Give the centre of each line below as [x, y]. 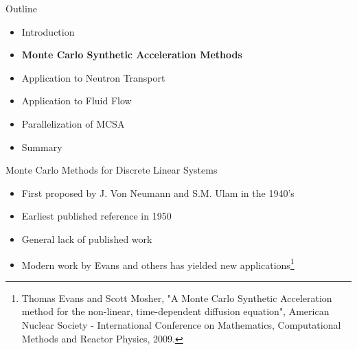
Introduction [48, 31]
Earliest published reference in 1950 [96, 216]
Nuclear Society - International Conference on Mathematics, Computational [181, 324]
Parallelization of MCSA [73, 123]
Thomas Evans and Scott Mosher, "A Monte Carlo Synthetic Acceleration [177, 297]
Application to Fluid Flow [77, 101]
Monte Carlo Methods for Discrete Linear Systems [112, 170]
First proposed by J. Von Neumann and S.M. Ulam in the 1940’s [158, 192]
